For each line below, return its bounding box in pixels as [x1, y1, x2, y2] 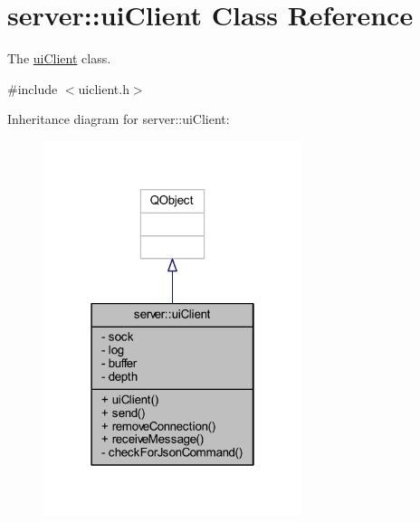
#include [7, 79, 58, 98]
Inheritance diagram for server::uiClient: [7, 109, 230, 128]
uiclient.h [78, 79, 129, 98]
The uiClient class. [7, 49, 111, 68]
